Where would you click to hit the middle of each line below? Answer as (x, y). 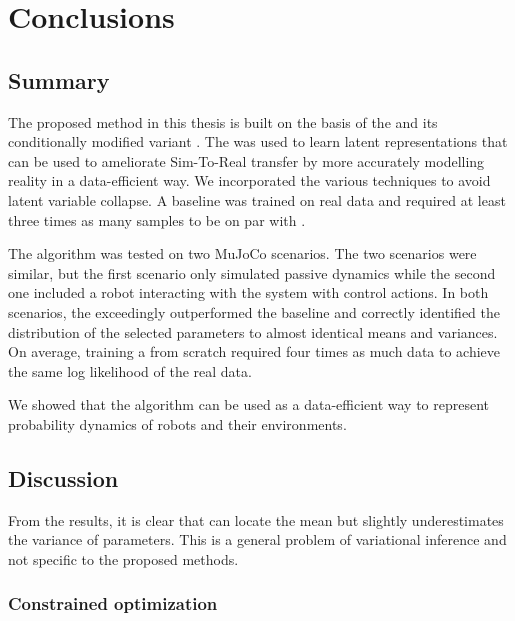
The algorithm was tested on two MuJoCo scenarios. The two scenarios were (242, 253)
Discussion (63, 477)
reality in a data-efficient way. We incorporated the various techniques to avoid (249, 180)
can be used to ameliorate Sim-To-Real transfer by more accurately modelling (246, 160)
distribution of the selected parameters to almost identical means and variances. (253, 331)
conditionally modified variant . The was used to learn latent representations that (258, 141)
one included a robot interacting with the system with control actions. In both (248, 292)
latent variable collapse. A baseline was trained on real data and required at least (257, 199)
